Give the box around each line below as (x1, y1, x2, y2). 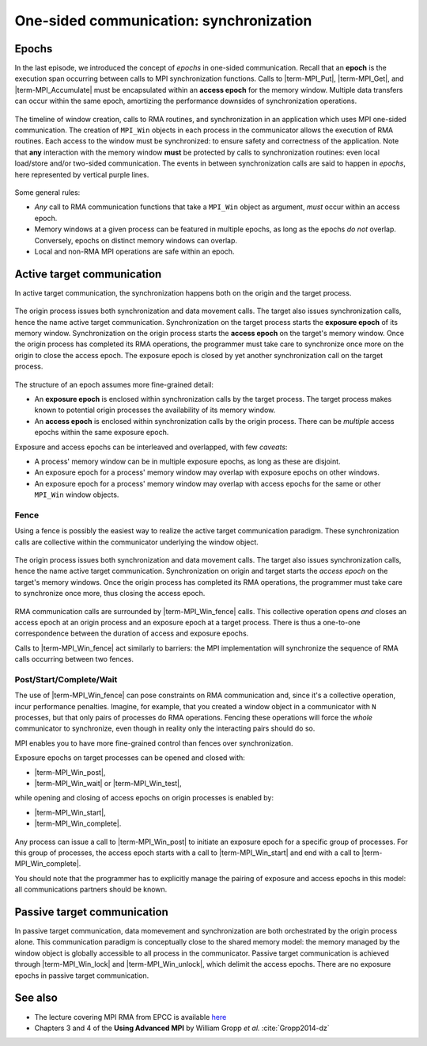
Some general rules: (14, 187, 81, 197)
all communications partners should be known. (14, 884, 168, 895)
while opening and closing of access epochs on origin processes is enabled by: (14, 793, 274, 803)
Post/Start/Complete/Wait (14, 674, 118, 685)
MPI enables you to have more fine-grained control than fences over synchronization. (14, 738, 293, 748)
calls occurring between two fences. (14, 655, 134, 664)
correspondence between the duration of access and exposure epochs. (14, 628, 249, 638)
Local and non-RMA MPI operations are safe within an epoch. (34, 246, 235, 256)
